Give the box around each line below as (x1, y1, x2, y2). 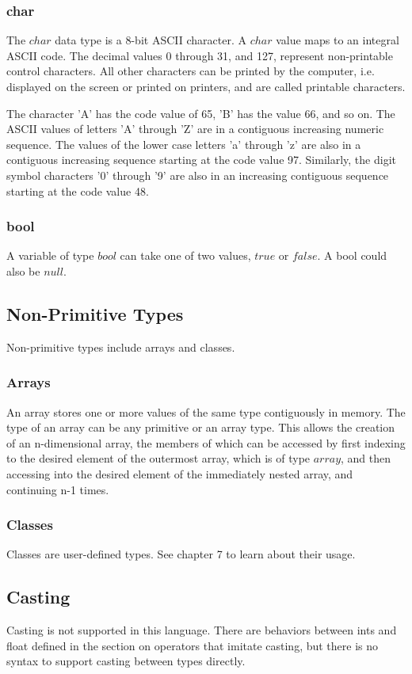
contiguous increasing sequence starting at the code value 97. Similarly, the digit (6, 151, 396, 168)
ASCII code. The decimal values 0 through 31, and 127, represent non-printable (6, 47, 393, 63)
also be (6, 262, 40, 279)
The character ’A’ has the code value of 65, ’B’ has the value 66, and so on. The (6, 105, 395, 121)
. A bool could (317, 247, 387, 264)
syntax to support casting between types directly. (6, 653, 246, 669)
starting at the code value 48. (6, 182, 149, 199)
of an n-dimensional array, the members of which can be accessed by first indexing (6, 434, 406, 451)
